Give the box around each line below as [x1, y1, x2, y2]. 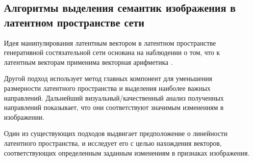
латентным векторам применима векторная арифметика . [4, 56, 173, 67]
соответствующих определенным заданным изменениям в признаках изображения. [4, 147, 250, 158]
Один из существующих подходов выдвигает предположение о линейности [4, 128, 228, 138]
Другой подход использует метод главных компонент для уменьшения [4, 73, 212, 83]
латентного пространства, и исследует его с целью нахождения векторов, [4, 137, 222, 148]
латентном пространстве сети [4, 14, 145, 29]
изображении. [4, 111, 45, 122]
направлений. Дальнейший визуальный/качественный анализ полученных [4, 92, 224, 103]
